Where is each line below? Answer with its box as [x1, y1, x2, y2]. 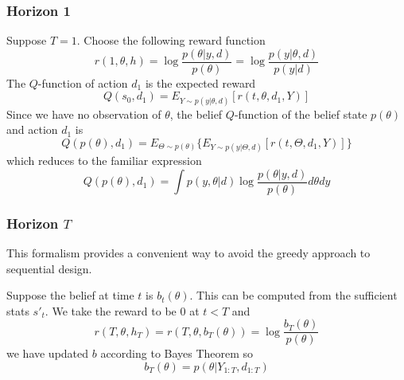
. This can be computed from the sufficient [189, 287, 398, 304]
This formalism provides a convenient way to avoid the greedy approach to [6, 244, 371, 261]
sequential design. [6, 260, 92, 276]
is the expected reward [145, 74, 256, 91]
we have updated [6, 345, 89, 362]
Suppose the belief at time [6, 287, 134, 304]
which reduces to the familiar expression [6, 152, 202, 169]
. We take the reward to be [45, 302, 177, 319]
